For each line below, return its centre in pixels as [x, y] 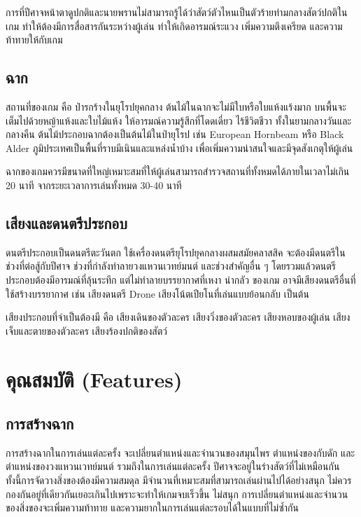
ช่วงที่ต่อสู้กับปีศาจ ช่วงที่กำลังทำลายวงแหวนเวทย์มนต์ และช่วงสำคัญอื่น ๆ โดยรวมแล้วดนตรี [171, 266]
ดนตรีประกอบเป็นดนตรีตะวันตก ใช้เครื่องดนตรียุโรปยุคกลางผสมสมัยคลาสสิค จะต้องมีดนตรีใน [176, 252]
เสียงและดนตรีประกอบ [66, 222]
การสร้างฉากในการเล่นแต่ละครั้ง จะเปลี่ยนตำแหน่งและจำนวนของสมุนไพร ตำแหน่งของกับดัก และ [180, 452]
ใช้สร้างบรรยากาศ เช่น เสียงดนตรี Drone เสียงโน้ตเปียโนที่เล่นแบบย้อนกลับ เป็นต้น [157, 293]
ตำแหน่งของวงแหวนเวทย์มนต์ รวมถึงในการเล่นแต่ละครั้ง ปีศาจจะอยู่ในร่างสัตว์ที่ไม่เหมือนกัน [173, 466]
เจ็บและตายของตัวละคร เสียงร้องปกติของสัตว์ [86, 330]
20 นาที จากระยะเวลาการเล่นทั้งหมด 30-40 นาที [94, 185]
